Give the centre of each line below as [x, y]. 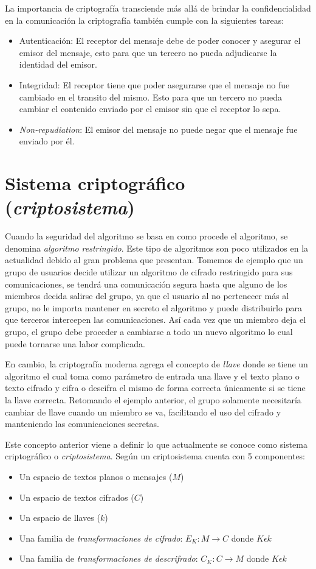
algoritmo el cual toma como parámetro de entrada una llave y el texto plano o [152, 376]
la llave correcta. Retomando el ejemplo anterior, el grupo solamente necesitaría [153, 399]
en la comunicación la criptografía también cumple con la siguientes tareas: [145, 20]
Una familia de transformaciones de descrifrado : [108, 558]
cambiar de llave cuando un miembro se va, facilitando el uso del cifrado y [143, 412]
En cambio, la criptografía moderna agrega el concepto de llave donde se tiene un [156, 364]
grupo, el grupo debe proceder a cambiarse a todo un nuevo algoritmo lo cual [149, 331]
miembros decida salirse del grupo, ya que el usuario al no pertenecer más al [147, 296]
